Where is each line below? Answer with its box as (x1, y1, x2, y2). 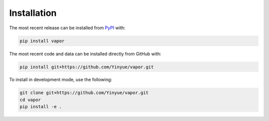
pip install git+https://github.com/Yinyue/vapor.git (19, 64, 154, 69)
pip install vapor (19, 38, 65, 44)
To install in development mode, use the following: (9, 77, 112, 83)
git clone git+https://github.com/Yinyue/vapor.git (19, 90, 149, 96)
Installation (9, 7, 57, 18)
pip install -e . (19, 104, 62, 110)
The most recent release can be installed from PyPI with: (9, 25, 126, 31)
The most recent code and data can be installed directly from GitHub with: (9, 51, 161, 57)
